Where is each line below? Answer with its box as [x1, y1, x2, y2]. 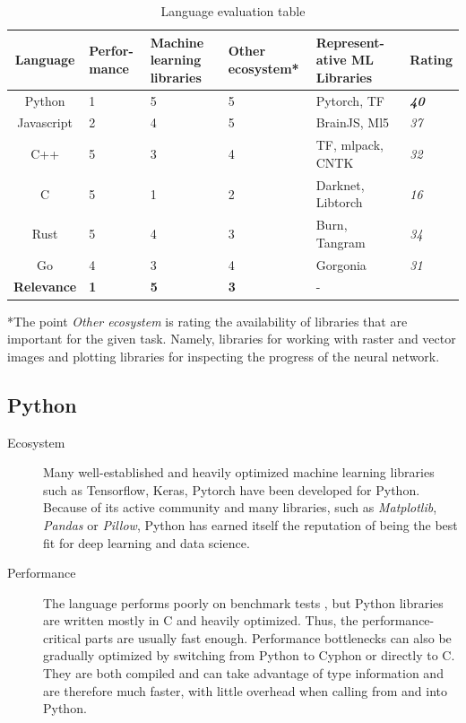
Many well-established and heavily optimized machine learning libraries [43, 463, 435, 482]
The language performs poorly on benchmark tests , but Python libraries [43, 593, 444, 612]
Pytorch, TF [315, 91, 384, 109]
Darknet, [315, 175, 365, 194]
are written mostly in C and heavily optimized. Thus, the [43, 611, 358, 630]
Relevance [13, 277, 77, 296]
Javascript [17, 113, 73, 132]
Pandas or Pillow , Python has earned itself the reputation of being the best [43, 515, 458, 534]
